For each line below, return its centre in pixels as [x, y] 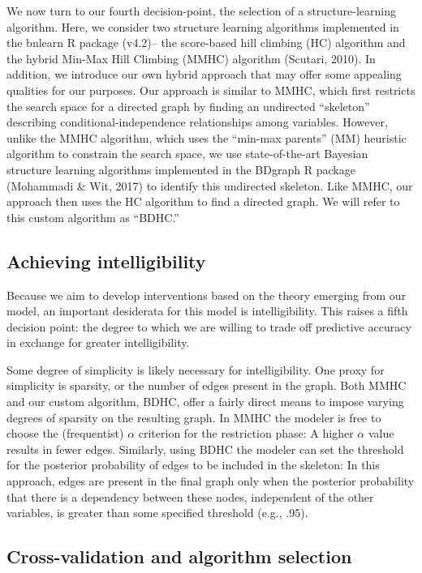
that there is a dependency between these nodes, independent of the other [190, 496]
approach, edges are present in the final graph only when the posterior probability [211, 481]
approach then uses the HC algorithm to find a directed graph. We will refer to [203, 201]
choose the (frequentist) [65, 433]
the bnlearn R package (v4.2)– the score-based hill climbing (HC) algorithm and [206, 43]
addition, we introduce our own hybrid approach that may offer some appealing [204, 74]
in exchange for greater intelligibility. [98, 342]
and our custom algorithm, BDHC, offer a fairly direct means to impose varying [205, 402]
